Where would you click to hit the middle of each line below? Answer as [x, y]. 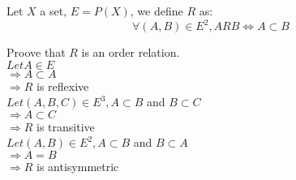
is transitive [66, 126]
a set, [54, 11]
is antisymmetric [78, 167]
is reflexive [63, 86]
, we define [157, 11]
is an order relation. [131, 52]
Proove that [36, 52]
